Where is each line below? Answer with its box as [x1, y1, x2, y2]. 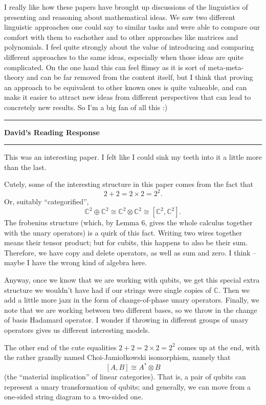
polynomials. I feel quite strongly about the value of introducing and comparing [4, 41, 254, 52]
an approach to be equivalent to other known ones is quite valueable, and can [4, 81, 247, 92]
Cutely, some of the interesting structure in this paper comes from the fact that [4, 179, 254, 189]
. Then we [218, 284, 250, 295]
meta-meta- [208, 61, 244, 72]
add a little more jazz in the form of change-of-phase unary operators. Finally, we [4, 294, 259, 305]
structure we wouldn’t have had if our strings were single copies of [4, 284, 212, 295]
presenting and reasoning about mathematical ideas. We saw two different [4, 11, 235, 22]
